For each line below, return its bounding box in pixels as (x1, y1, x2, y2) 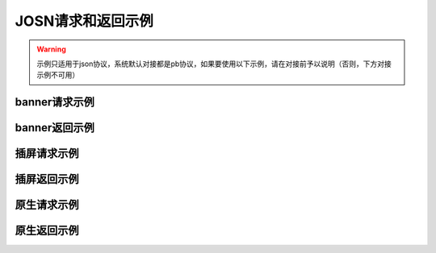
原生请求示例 (15, 198, 79, 212)
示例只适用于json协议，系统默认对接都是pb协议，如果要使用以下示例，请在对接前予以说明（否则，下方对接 (36, 59, 392, 68)
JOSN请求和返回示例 (15, 12, 153, 30)
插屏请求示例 (15, 147, 79, 160)
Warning (36, 44, 66, 54)
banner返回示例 (15, 121, 94, 135)
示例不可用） (36, 70, 80, 80)
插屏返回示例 (15, 172, 79, 186)
